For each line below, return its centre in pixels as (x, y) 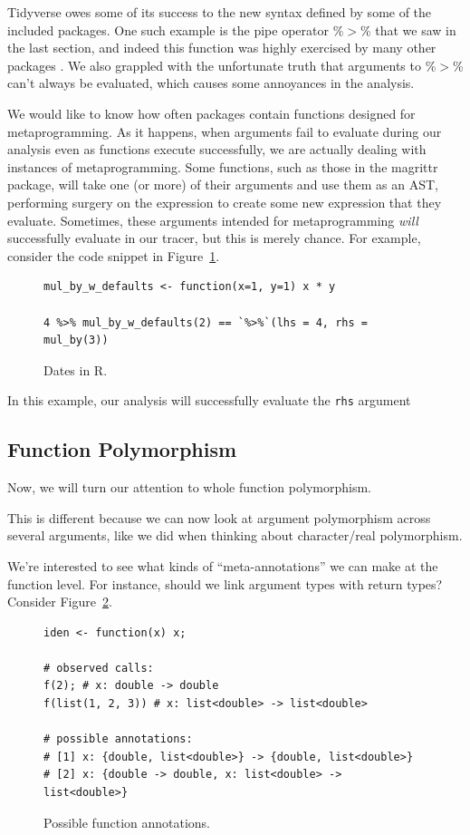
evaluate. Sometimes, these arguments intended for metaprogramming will (213, 220)
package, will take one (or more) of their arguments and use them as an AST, (223, 184)
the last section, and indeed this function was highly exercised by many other (222, 48)
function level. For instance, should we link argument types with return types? (225, 583)
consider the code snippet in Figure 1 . (114, 255)
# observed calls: (99, 668)
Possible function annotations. (127, 822)
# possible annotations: (118, 739)
